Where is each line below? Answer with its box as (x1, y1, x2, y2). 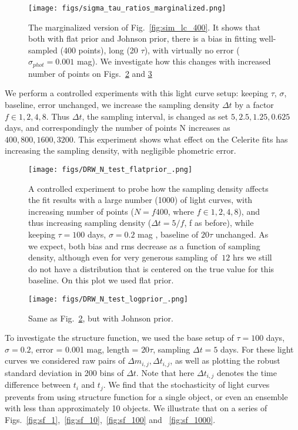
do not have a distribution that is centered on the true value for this (28, 262, 274, 275)
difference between (5, 378, 71, 391)
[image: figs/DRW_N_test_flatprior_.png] (28, 165, 193, 174)
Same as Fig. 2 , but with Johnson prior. (28, 312, 173, 324)
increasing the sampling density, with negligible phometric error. (5, 144, 236, 157)
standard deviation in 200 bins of (5, 366, 124, 378)
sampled (28, 43, 58, 56)
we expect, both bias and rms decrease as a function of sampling (28, 239, 260, 252)
